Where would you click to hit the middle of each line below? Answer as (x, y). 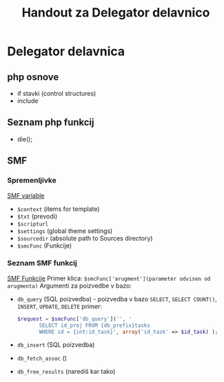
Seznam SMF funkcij (42, 263)
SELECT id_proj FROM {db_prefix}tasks (94, 325)
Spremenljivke (32, 181)
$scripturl (33, 224)
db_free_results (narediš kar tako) (66, 372)
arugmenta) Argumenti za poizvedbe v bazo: (70, 285)
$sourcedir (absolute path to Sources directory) (85, 238)
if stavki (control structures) (57, 93)
